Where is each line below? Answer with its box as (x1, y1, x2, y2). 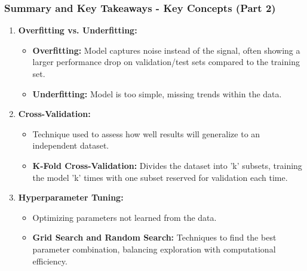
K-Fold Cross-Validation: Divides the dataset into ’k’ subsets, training (32, 159, 302, 171)
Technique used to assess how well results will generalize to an (32, 127, 260, 140)
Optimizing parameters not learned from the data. (32, 211, 217, 223)
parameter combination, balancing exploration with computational (32, 242, 276, 255)
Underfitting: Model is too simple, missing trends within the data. (32, 87, 282, 100)
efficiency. (32, 254, 67, 267)
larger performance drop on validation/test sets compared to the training (32, 56, 300, 68)
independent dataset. (32, 139, 109, 152)
